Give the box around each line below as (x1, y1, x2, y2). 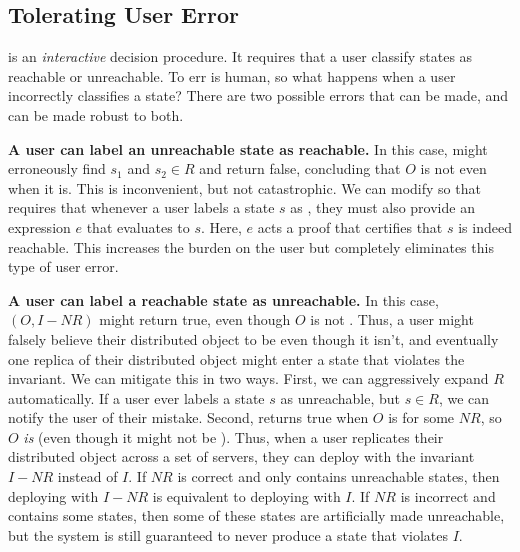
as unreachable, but (280, 387, 400, 408)
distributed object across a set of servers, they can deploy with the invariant (8, 446, 475, 467)
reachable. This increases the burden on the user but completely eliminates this (8, 236, 494, 257)
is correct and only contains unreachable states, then (177, 466, 500, 487)
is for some (388, 407, 455, 428)
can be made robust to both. (8, 104, 184, 125)
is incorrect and (400, 485, 496, 506)
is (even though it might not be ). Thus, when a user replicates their (23, 426, 444, 447)
